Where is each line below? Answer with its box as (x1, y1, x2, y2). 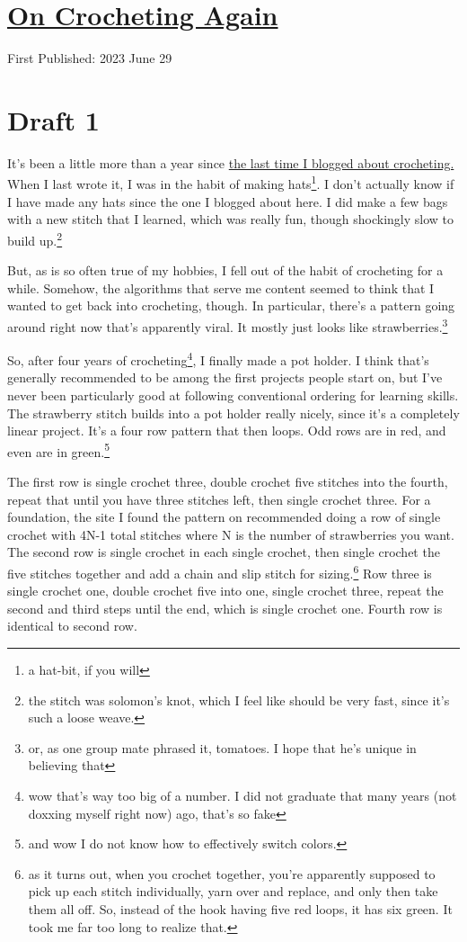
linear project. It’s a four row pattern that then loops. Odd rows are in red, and (7, 421, 446, 440)
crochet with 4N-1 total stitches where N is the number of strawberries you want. (7, 525, 454, 543)
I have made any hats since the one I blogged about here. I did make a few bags (7, 192, 448, 211)
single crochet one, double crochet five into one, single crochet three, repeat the (7, 581, 444, 600)
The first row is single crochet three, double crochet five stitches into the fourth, (7, 472, 448, 491)
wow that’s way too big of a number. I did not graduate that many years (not (28, 786, 457, 804)
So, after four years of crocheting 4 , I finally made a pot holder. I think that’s (7, 348, 429, 369)
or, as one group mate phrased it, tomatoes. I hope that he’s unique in (28, 738, 417, 757)
